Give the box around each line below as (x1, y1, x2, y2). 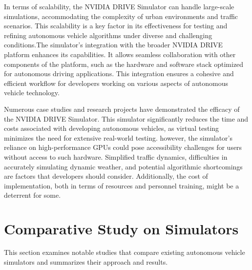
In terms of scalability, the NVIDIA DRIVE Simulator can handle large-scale (4, 1, 234, 11)
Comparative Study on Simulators (4, 219, 239, 239)
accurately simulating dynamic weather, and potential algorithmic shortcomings (4, 161, 243, 171)
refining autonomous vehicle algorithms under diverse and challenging (4, 30, 212, 40)
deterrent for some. (4, 190, 61, 200)
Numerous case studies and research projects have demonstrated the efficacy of (4, 104, 240, 114)
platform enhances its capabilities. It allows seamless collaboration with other (4, 49, 236, 59)
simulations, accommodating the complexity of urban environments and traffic (4, 11, 238, 21)
